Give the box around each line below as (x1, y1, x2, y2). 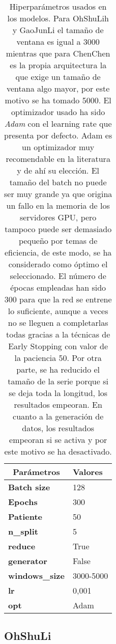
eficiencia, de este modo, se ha (4, 246, 112, 258)
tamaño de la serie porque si (8, 375, 108, 387)
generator (8, 555, 47, 567)
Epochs (8, 496, 38, 508)
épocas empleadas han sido (10, 282, 106, 293)
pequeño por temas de (18, 235, 98, 246)
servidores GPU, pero (19, 211, 97, 223)
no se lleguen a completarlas (8, 317, 108, 328)
